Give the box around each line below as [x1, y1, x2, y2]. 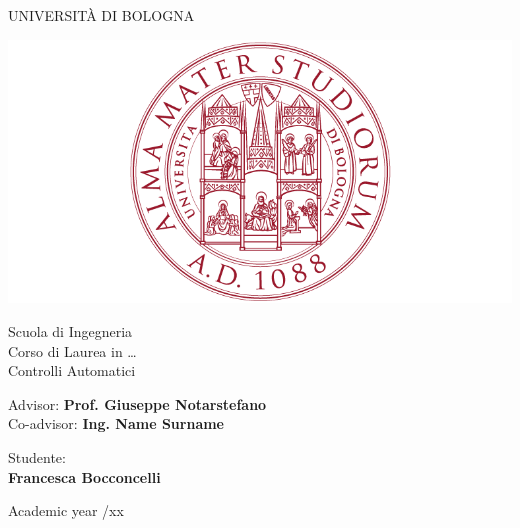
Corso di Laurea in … [8, 340, 137, 361]
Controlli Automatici [8, 360, 136, 381]
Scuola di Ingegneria [8, 321, 133, 342]
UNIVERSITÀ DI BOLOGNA [8, 5, 195, 25]
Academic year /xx [8, 500, 124, 521]
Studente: [8, 447, 66, 468]
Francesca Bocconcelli [8, 466, 161, 487]
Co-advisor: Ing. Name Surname [8, 413, 225, 434]
